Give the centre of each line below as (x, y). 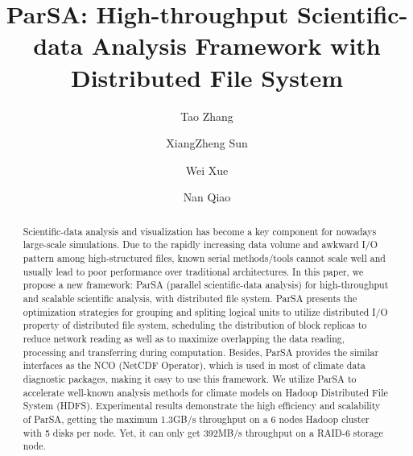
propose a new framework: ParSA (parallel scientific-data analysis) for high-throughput (206, 285)
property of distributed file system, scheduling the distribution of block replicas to (195, 325)
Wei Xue (207, 170)
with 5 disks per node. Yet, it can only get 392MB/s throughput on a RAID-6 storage (203, 432)
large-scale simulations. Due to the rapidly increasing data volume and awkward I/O (200, 245)
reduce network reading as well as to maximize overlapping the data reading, (184, 338)
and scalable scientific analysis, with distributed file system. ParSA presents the (190, 298)
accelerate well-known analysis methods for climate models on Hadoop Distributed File (205, 392)
